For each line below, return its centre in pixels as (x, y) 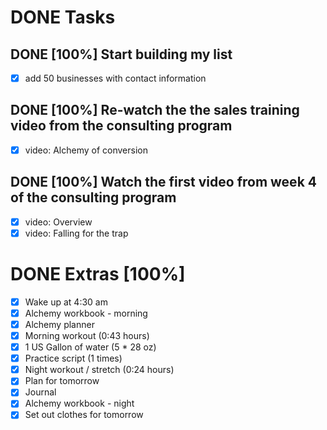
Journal (40, 392)
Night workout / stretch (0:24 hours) (99, 370)
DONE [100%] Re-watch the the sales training (155, 110)
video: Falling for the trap (76, 233)
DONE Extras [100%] (98, 274)
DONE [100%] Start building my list (121, 54)
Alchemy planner (59, 324)
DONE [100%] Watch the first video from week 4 (163, 182)
